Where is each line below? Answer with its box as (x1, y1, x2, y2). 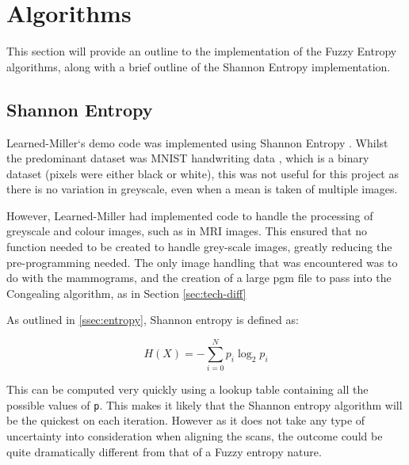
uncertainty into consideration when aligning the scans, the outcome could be (6, 428, 383, 444)
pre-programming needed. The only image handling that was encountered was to (6, 253, 398, 270)
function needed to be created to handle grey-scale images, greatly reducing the (6, 238, 392, 255)
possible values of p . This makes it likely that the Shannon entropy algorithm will (6, 396, 403, 413)
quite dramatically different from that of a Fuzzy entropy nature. (6, 443, 322, 459)
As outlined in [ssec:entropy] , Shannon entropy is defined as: (6, 311, 299, 328)
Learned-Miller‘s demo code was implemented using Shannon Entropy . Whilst (6, 134, 388, 151)
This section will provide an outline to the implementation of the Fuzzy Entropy (6, 43, 397, 59)
